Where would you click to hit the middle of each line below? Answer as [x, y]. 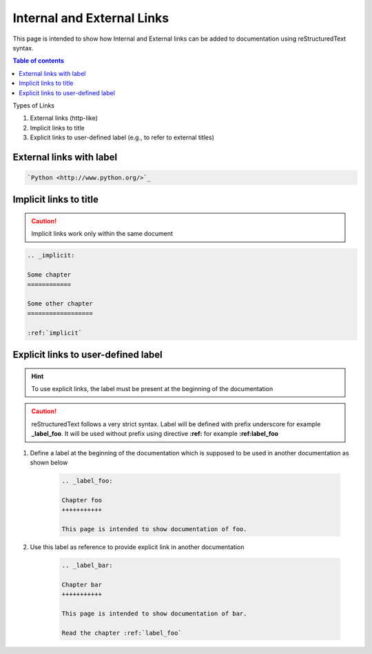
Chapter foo [82, 500]
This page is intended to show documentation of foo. [154, 529]
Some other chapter [60, 304]
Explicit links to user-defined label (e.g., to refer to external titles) [122, 137]
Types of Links [34, 105]
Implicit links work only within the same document [102, 234]
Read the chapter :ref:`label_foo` [122, 633]
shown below [49, 462]
